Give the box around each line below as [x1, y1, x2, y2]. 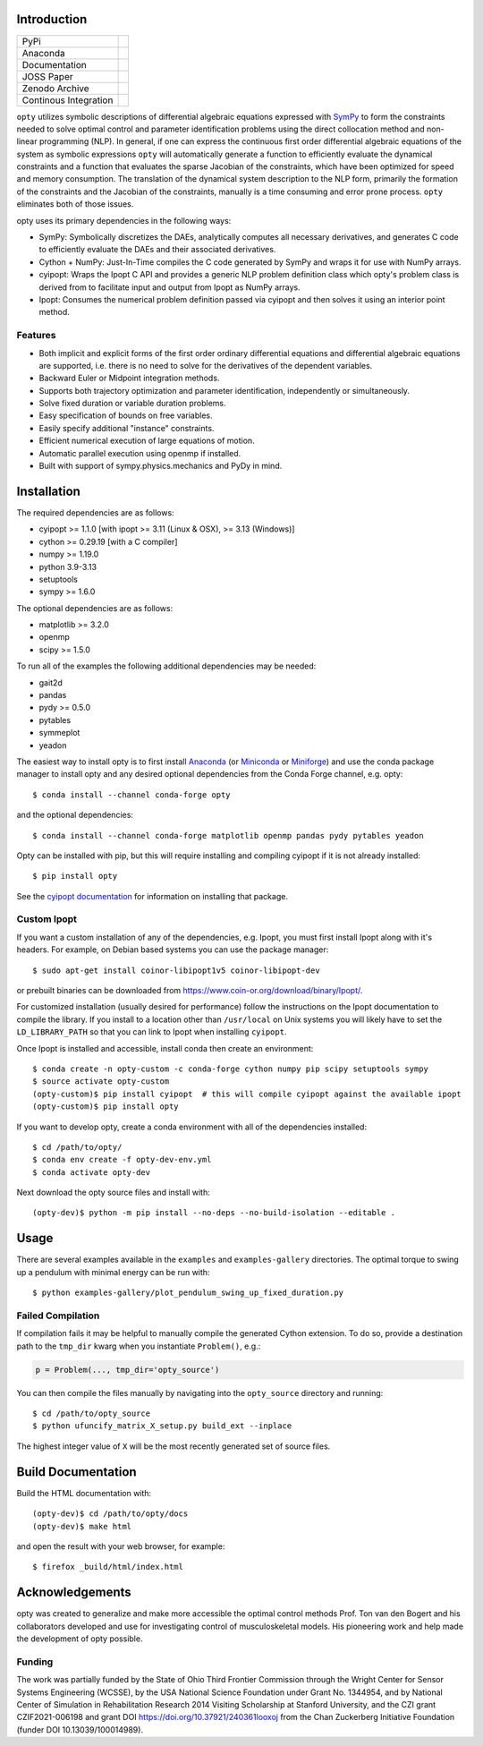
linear [16, 136, 38, 147]
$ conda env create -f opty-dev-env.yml [32, 1154, 212, 1165]
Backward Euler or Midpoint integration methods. [38, 372, 220, 384]
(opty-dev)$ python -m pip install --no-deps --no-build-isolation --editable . [32, 1208, 396, 1218]
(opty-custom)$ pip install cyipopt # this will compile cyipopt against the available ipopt [32, 1088, 462, 1099]
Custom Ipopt [16, 913, 78, 925]
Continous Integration [21, 94, 114, 106]
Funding [16, 1656, 54, 1668]
